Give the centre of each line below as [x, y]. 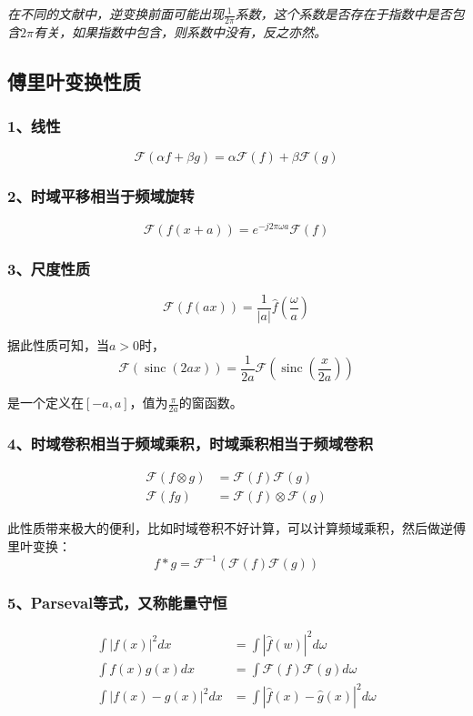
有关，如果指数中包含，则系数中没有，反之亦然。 [180, 31]
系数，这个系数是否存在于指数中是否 [343, 14]
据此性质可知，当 [58, 345]
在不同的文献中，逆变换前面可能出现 [116, 14]
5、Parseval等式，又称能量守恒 [117, 602]
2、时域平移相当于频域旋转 [101, 196]
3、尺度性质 [49, 268]
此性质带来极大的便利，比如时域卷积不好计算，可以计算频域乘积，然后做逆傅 [236, 528]
